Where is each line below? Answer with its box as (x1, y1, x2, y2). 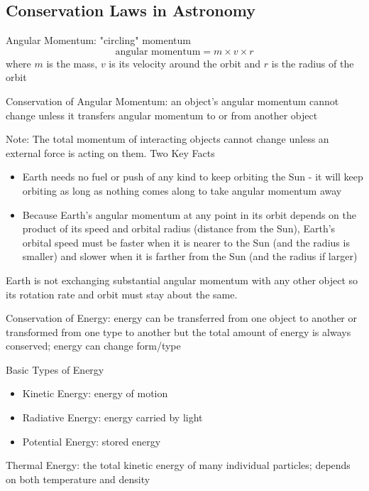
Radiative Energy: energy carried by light (22, 410, 203, 425)
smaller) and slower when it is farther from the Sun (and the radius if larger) (22, 249, 358, 264)
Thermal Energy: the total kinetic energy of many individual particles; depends (6, 458, 351, 473)
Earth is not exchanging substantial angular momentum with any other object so (6, 272, 358, 287)
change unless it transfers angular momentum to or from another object (6, 107, 318, 122)
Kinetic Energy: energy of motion (22, 386, 168, 401)
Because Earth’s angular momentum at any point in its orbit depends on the (22, 207, 357, 222)
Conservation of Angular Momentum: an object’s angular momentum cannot (6, 93, 339, 108)
